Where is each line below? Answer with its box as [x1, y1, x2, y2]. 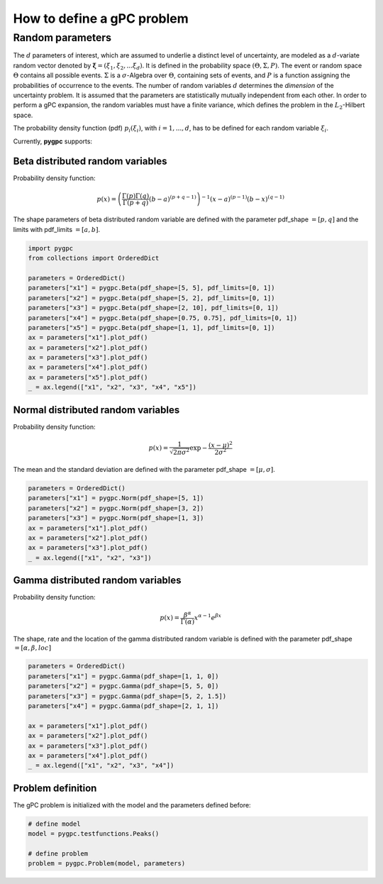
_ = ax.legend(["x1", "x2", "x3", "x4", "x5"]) [28, 383, 196, 392]
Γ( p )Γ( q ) [121, 192, 150, 200]
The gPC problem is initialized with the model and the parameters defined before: [13, 800, 251, 809]
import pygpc [28, 244, 74, 252]
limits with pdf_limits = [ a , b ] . [13, 225, 101, 233]
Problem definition [13, 782, 97, 794]
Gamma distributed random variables [13, 575, 182, 587]
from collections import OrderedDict [28, 254, 160, 263]
